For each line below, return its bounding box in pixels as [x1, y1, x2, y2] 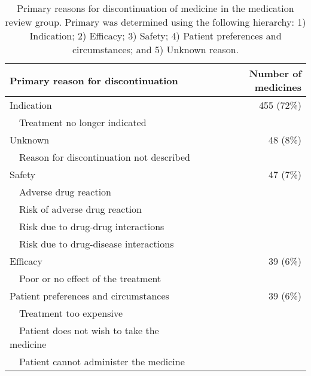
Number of [249, 66, 301, 80]
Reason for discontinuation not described [19, 150, 190, 164]
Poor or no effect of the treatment [19, 271, 161, 285]
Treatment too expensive [19, 306, 123, 320]
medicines [254, 80, 301, 94]
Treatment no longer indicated [19, 115, 147, 129]
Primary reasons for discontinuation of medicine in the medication [17, 1, 294, 15]
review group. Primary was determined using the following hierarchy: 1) [5, 15, 306, 29]
